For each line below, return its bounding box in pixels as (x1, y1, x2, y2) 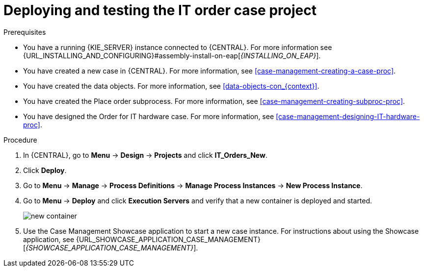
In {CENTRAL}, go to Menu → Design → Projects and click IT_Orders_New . (23, 150, 267, 159)
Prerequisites (3, 27, 46, 36)
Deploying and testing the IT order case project (3, 2, 317, 19)
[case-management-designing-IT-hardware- (276, 112, 420, 121)
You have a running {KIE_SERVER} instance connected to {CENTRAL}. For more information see (23, 43, 332, 51)
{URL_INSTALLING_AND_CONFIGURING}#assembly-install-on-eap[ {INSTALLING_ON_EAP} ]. (23, 51, 321, 60)
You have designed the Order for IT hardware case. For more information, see (23, 112, 274, 121)
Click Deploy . (23, 166, 67, 174)
